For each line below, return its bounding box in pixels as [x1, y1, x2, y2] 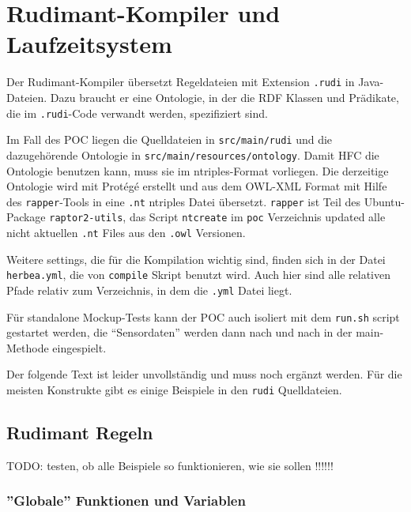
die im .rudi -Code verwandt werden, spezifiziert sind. [6, 104, 268, 121]
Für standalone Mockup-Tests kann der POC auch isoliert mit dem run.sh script [6, 308, 400, 325]
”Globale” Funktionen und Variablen [6, 491, 246, 510]
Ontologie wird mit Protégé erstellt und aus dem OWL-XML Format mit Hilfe [6, 178, 387, 194]
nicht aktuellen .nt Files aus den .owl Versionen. [6, 224, 246, 241]
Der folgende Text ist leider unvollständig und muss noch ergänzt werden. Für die [6, 366, 402, 382]
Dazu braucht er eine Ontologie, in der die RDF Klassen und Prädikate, [50, 88, 399, 105]
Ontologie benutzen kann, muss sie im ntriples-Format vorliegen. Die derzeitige [6, 162, 389, 179]
